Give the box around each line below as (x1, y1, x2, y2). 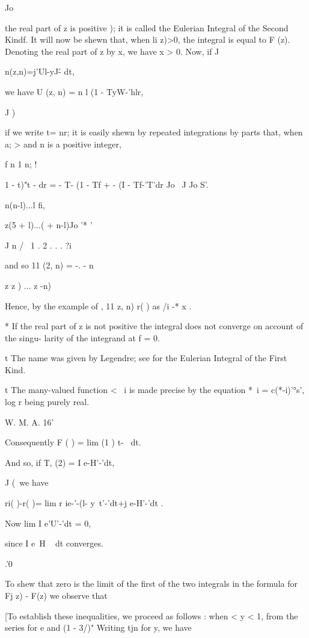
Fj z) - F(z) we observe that (5, 589, 108, 601)
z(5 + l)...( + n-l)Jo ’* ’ (5, 218, 93, 231)
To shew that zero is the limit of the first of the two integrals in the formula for (5, 577, 298, 590)
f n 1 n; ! (5, 158, 37, 170)
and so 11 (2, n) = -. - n (5, 259, 94, 271)
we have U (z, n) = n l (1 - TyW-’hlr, (5, 85, 144, 98)
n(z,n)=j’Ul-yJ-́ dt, (5, 65, 75, 78)
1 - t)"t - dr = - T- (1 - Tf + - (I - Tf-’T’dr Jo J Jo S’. (5, 178, 209, 190)
